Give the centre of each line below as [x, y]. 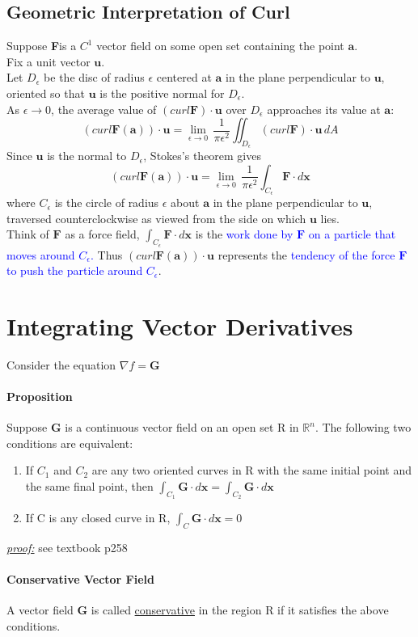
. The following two [363, 427]
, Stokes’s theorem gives [202, 156]
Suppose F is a [42, 46]
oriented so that [46, 93]
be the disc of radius [94, 77]
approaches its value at [324, 109]
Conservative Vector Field [80, 579]
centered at [184, 77]
